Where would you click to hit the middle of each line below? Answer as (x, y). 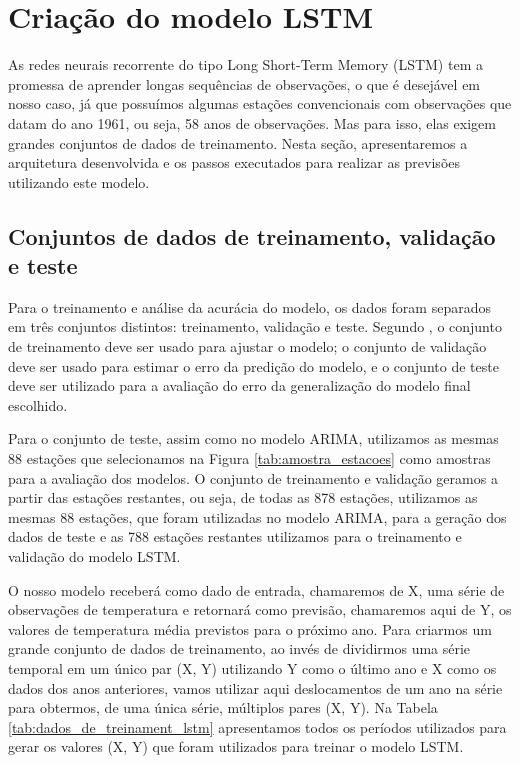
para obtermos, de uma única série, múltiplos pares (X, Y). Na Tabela (223, 707)
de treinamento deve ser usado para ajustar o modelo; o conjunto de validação (247, 346)
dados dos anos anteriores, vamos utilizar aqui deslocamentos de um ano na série (255, 687)
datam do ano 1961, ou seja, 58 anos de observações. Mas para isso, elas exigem (252, 122)
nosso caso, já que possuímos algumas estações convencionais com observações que (260, 103)
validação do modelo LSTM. (94, 556)
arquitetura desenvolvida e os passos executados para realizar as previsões (234, 162)
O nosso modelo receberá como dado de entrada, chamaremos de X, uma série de (256, 589)
